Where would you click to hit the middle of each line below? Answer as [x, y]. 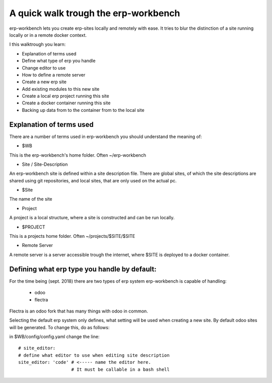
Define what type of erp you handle [59, 61]
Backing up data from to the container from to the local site [83, 110]
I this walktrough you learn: [38, 44]
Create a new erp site [44, 82]
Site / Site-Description [45, 164]
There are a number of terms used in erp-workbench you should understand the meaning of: [106, 137]
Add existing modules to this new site [61, 89]
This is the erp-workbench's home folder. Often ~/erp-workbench [78, 155]
